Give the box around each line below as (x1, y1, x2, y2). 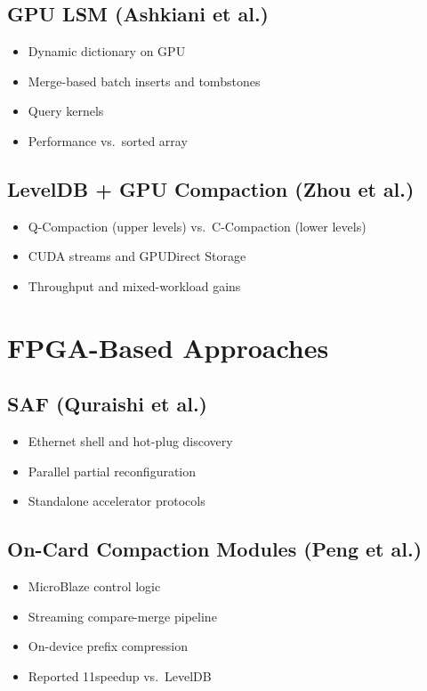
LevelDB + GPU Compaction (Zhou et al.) (7, 175, 415, 202)
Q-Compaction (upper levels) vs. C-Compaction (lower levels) (28, 216, 367, 235)
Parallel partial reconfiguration (28, 461, 197, 480)
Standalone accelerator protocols (28, 492, 205, 510)
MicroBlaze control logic (28, 577, 161, 596)
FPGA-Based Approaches (7, 329, 329, 365)
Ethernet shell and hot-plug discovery (28, 432, 233, 451)
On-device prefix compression (28, 637, 188, 655)
